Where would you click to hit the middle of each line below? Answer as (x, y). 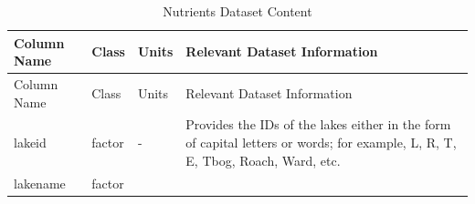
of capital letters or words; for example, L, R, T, (321, 143)
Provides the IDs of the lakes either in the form (318, 124)
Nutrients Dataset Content (237, 11)
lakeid (30, 143)
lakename (40, 183)
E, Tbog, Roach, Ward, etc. (263, 160)
